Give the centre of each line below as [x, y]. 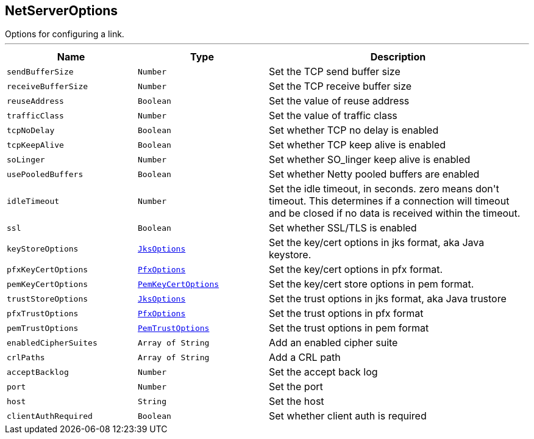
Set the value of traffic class [333, 116]
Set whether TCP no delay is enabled [354, 130]
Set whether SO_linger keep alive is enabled [370, 160]
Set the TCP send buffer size [335, 72]
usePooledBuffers [45, 174]
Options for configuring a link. [65, 34]
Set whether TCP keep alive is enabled [358, 145]
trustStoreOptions [48, 299]
